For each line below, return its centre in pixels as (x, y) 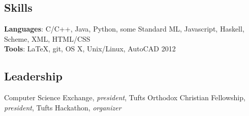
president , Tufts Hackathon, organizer (63, 107)
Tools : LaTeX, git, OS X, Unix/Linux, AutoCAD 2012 (90, 49)
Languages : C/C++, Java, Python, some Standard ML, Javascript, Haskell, (124, 29)
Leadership (33, 76)
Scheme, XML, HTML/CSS (47, 38)
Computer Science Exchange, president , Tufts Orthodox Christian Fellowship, (125, 97)
